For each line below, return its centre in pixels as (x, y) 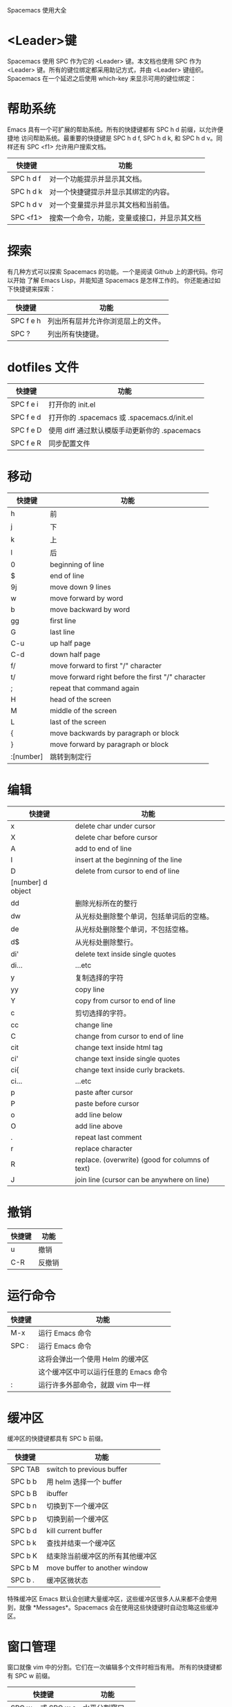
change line (94, 1024)
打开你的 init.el (72, 405)
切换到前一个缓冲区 (77, 1519)
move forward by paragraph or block (109, 744)
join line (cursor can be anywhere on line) (142, 1179)
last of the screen (78, 721)
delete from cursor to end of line (127, 871)
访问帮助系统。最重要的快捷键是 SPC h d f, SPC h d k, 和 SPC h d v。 (118, 138)
